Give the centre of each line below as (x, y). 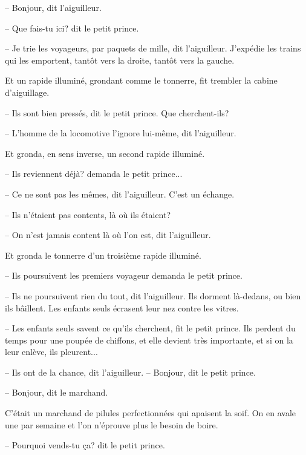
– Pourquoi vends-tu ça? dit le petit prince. (85, 445)
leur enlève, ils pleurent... (51, 352)
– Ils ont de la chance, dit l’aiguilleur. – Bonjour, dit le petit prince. (130, 372)
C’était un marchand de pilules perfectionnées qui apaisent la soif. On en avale (151, 413)
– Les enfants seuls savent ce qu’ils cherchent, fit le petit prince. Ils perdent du (150, 328)
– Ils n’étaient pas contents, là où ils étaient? (88, 214)
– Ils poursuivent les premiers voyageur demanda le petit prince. (124, 275)
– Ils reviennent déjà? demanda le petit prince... (94, 174)
